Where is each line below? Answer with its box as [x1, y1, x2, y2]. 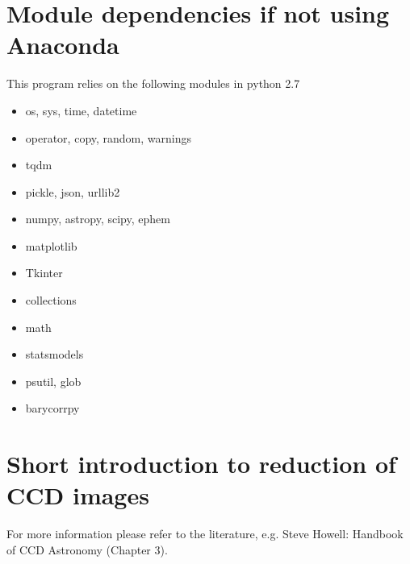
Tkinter [25, 264, 63, 281]
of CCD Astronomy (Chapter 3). [6, 541, 168, 558]
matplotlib [25, 237, 77, 254]
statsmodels [25, 346, 84, 363]
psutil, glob [25, 372, 82, 389]
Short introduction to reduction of [6, 447, 396, 480]
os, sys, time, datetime [25, 102, 137, 118]
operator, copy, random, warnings [25, 129, 192, 146]
